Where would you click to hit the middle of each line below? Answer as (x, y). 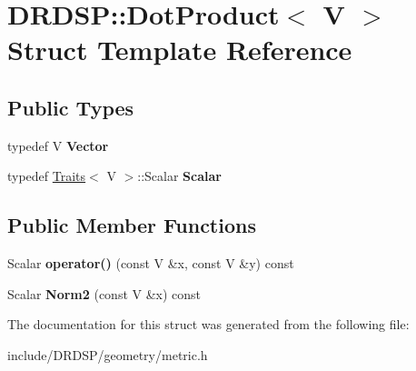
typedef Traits (47, 176)
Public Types (71, 107)
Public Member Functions (132, 225)
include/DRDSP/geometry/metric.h (108, 354)
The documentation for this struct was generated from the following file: (208, 324)
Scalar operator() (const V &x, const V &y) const (151, 263)
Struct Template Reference (180, 50)
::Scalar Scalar (179, 176)
